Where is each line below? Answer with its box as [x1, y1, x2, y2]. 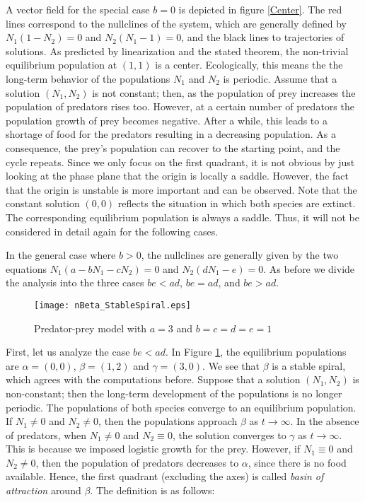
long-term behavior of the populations [6, 71, 170, 86]
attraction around [6, 483, 81, 498]
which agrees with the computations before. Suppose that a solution [6, 372, 301, 387]
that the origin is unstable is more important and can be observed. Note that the [6, 182, 357, 197]
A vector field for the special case [6, 2, 150, 16]
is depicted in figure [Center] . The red [178, 2, 342, 16]
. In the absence [290, 414, 359, 428]
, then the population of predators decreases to [35, 455, 239, 469]
